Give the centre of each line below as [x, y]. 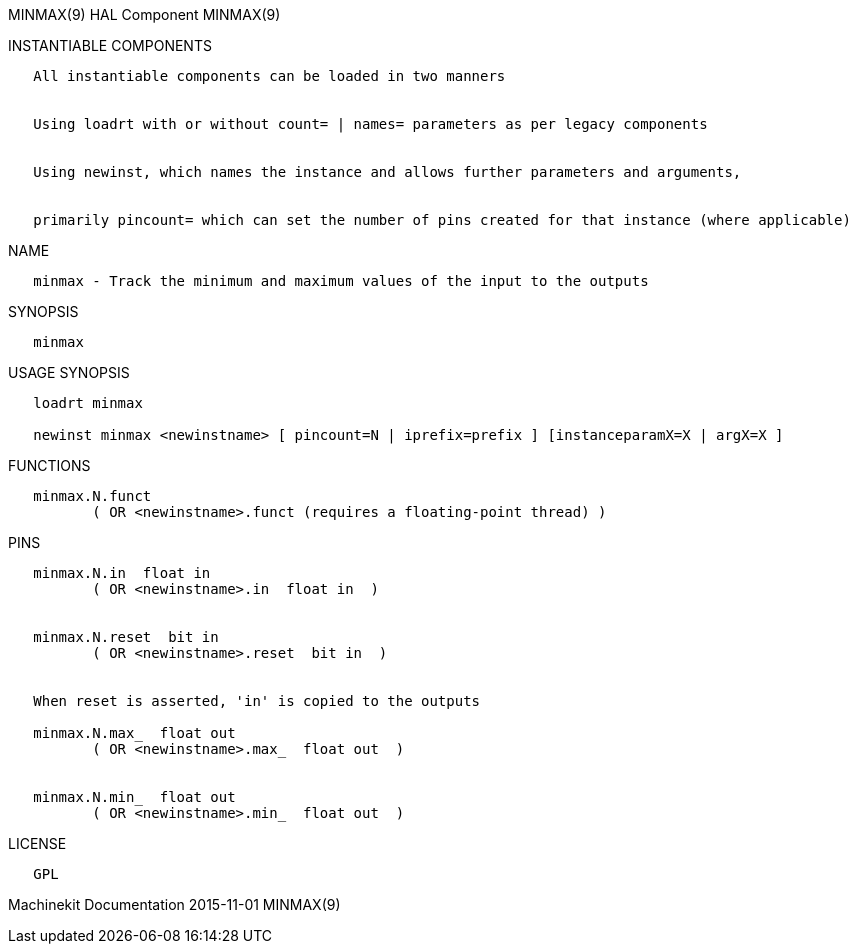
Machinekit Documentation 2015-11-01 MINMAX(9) [174, 904]
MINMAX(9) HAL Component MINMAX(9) [144, 14]
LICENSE [37, 843]
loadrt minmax [88, 403]
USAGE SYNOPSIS [69, 372]
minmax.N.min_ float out [134, 797]
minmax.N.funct [92, 496]
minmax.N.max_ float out [134, 733]
